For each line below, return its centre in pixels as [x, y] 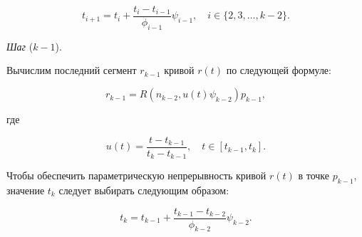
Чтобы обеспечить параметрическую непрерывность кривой [136, 175]
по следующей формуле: [279, 70]
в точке [314, 175]
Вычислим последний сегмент [72, 70]
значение [26, 190]
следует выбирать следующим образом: [144, 190]
